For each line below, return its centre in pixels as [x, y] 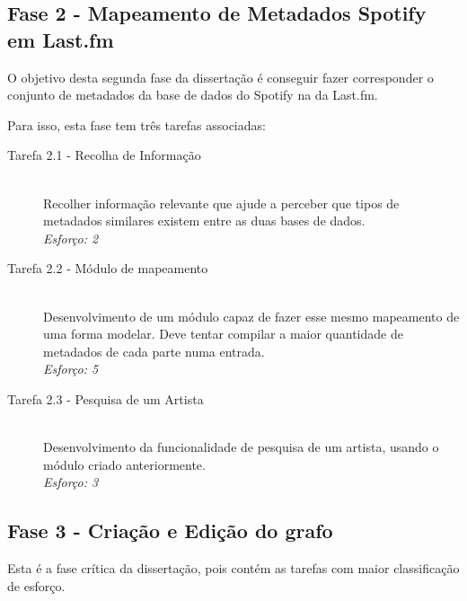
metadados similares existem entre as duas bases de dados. [204, 221]
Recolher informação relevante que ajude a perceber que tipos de [221, 203]
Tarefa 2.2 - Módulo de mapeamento [108, 268]
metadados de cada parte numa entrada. [154, 351]
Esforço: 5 [71, 369]
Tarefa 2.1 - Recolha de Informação [104, 155]
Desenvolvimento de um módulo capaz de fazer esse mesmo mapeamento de [251, 316]
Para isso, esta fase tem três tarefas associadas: [137, 124]
